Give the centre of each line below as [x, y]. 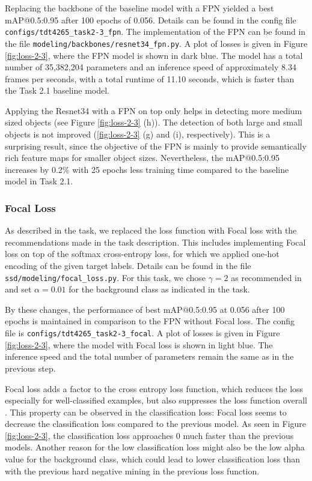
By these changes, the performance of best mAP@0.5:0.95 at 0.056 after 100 [145, 309]
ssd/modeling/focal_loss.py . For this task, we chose [105, 277]
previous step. [30, 368]
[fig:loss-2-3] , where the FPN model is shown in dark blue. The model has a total [154, 55]
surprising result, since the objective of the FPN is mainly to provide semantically [156, 146]
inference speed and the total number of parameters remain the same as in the [149, 356]
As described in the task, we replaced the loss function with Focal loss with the [151, 230]
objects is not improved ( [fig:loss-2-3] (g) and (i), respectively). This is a [138, 134]
